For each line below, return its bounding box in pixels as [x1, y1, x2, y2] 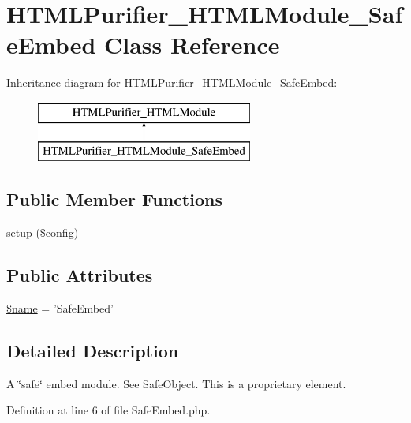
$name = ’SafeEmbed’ [6, 300, 114, 316]
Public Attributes [6, 263, 153, 287]
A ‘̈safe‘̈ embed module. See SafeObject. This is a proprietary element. [6, 375, 346, 391]
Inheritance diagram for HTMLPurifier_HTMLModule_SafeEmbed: [6, 74, 338, 91]
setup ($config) [6, 224, 79, 241]
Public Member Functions [6, 187, 222, 211]
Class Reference [104, 28, 280, 61]
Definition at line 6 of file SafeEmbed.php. [6, 402, 211, 418]
